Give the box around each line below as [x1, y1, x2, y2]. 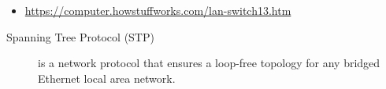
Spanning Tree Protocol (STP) [6, 28, 154, 44]
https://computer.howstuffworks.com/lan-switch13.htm [24, 2, 291, 18]
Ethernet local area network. [38, 69, 176, 86]
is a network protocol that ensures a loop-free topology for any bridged [38, 55, 380, 71]
